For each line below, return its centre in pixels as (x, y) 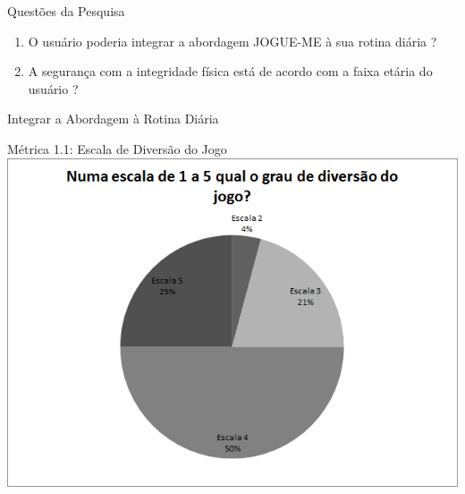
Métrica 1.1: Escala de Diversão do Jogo (117, 148)
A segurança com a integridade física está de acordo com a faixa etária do (230, 71)
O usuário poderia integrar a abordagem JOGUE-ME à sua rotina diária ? (232, 41)
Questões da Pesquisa (66, 11)
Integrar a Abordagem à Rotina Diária (113, 119)
